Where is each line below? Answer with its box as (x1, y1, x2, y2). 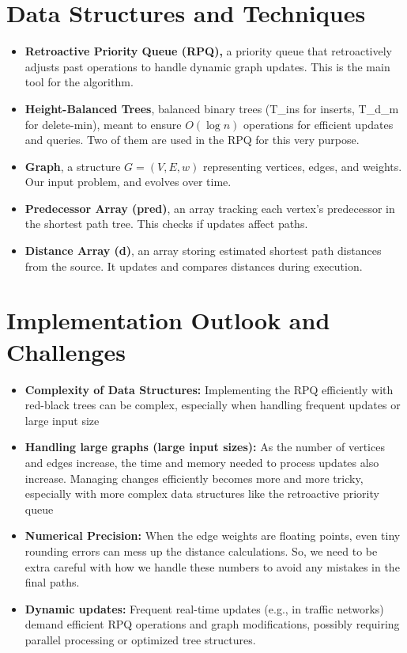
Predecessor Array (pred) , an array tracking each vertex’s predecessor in (24, 199, 395, 216)
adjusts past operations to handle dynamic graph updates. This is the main (24, 58, 390, 74)
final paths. (24, 574, 80, 590)
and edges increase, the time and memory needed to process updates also (24, 454, 379, 470)
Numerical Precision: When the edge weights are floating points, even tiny (24, 527, 401, 544)
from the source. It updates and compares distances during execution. (24, 257, 363, 274)
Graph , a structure (24, 158, 121, 174)
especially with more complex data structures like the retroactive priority (24, 485, 379, 502)
